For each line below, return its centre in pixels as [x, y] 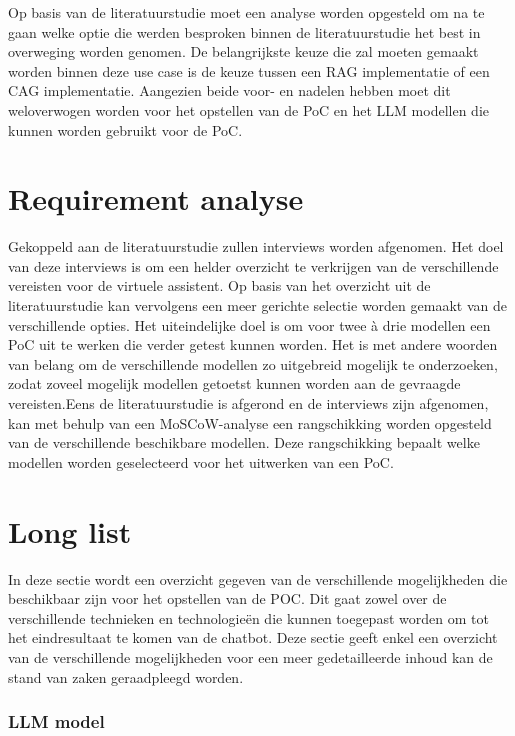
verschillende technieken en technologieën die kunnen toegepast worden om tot [248, 617]
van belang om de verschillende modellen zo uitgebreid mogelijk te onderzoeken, [253, 363]
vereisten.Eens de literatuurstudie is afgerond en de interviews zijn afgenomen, [248, 403]
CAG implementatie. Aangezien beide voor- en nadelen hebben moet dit [229, 90]
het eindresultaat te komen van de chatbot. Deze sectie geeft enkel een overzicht [253, 637]
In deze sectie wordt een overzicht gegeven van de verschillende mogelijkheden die [258, 578]
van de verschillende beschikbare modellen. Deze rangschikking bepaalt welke [244, 442]
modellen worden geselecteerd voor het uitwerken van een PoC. [201, 461]
